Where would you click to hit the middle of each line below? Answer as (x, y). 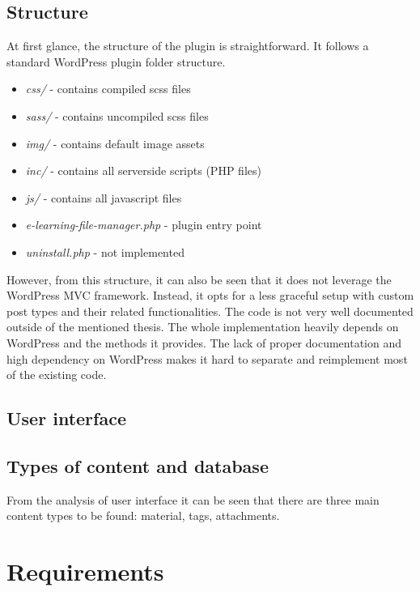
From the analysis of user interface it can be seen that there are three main (193, 499)
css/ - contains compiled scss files (108, 89)
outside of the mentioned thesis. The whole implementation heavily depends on (203, 327)
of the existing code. (57, 375)
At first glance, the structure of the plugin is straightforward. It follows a (188, 46)
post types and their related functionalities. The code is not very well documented (210, 311)
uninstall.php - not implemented (105, 251)
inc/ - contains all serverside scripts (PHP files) (143, 170)
